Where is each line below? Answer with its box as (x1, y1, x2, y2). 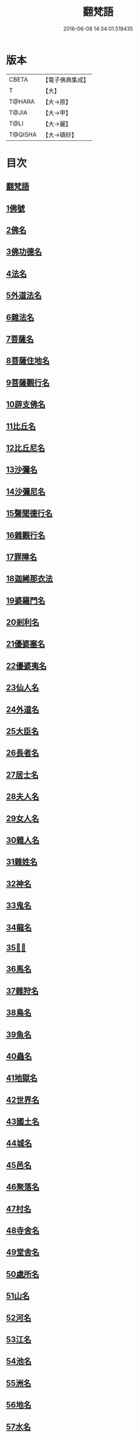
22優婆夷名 (6, 661, 47, 671)
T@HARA (9, 97, 35, 106)
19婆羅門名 (6, 595, 46, 605)
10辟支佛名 (6, 400, 46, 410)
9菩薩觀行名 (6, 377, 50, 387)
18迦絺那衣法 (6, 574, 53, 584)
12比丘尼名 (6, 443, 46, 453)
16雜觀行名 (6, 530, 46, 540)
